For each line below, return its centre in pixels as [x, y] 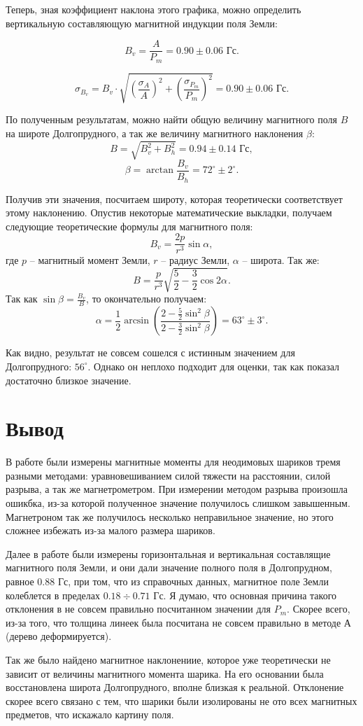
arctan [160, 170]
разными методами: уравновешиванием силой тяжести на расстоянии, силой [168, 475]
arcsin [137, 321]
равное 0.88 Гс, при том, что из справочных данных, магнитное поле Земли [167, 581]
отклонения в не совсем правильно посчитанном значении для [138, 609]
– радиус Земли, [195, 260]
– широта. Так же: [281, 260]
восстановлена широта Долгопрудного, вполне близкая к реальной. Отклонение [175, 687]
